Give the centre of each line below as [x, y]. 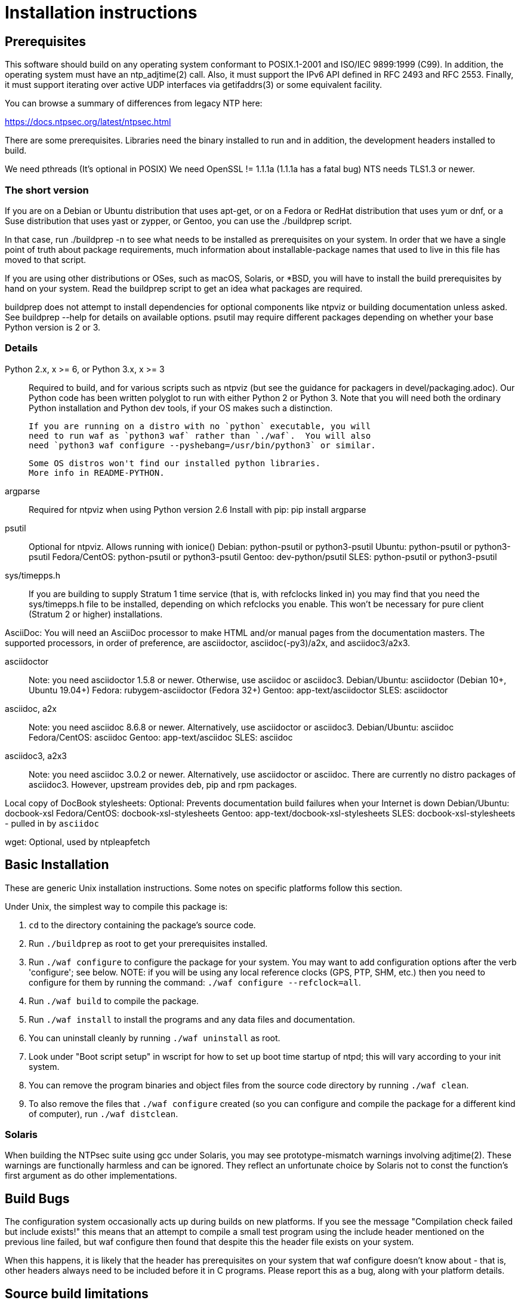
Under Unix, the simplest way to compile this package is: [116, 906]
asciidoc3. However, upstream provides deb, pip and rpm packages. [163, 784]
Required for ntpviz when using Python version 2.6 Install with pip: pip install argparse [198, 509]
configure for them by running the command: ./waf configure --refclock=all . [195, 982]
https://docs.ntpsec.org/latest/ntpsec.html [88, 122]
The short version [47, 190]
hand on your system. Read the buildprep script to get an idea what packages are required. [184, 288]
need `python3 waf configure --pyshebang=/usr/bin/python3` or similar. [202, 445]
